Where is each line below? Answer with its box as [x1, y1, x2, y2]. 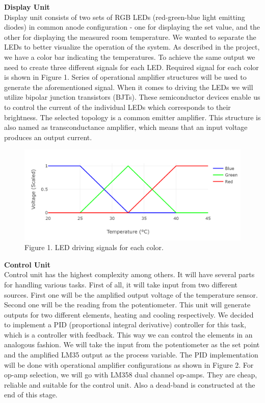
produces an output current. [4, 131, 92, 142]
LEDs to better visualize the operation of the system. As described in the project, [4, 41, 260, 52]
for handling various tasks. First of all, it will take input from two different [4, 279, 238, 289]
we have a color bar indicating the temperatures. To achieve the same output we [4, 51, 255, 62]
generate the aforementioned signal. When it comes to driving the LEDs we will [4, 81, 253, 92]
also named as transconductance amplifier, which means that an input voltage [4, 122, 248, 132]
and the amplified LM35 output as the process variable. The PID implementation [4, 349, 258, 360]
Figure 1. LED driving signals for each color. [24, 242, 164, 253]
